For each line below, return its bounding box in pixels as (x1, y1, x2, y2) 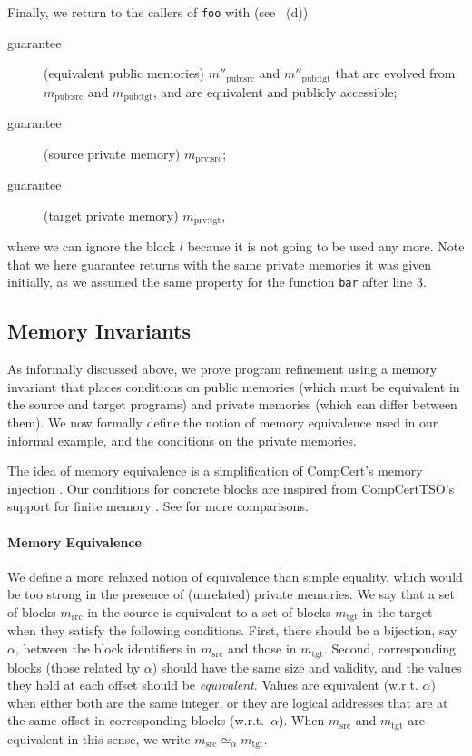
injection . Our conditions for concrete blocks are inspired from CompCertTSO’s (7, 478, 455, 497)
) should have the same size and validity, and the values (152, 657, 462, 676)
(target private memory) (44, 205, 179, 224)
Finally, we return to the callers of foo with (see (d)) (7, 3, 309, 21)
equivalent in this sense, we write (7, 729, 191, 748)
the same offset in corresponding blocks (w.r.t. (7, 711, 265, 730)
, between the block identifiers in (15, 639, 197, 658)
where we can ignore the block (7, 237, 176, 256)
